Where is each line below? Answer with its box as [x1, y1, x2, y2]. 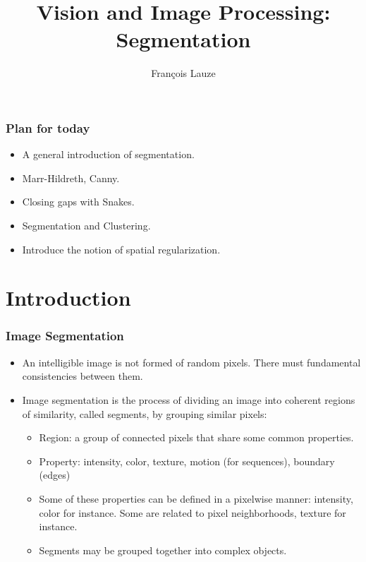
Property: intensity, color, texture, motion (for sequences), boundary [39, 453, 335, 468]
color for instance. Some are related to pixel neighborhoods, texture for [39, 505, 346, 520]
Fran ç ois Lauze [151, 66, 216, 80]
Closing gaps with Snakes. [22, 194, 135, 209]
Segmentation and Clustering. [22, 217, 151, 232]
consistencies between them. [22, 369, 143, 383]
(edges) [39, 467, 71, 482]
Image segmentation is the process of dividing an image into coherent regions [22, 392, 355, 407]
